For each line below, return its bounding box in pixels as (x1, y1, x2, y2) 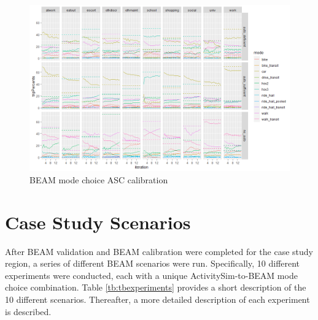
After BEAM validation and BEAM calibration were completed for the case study (5, 245, 313, 257)
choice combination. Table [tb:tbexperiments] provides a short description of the (5, 281, 306, 294)
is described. (5, 305, 52, 318)
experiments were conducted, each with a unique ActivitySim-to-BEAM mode (5, 269, 298, 281)
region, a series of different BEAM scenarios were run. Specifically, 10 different (5, 257, 300, 270)
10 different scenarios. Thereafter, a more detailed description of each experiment (5, 293, 310, 306)
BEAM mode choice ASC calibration (29, 173, 168, 186)
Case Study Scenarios (5, 209, 191, 234)
